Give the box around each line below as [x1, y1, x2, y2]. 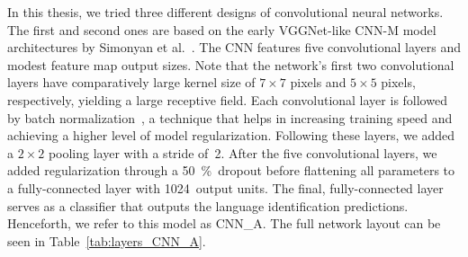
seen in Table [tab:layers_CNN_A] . [7, 231, 206, 250]
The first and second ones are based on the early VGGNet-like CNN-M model [7, 20, 436, 39]
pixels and [290, 73, 346, 92]
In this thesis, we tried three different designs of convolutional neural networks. [7, 3, 444, 21]
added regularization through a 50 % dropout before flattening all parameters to [7, 161, 455, 180]
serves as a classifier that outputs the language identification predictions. [7, 196, 409, 215]
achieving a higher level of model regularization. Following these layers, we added [7, 126, 455, 145]
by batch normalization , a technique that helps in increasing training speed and [7, 108, 453, 127]
